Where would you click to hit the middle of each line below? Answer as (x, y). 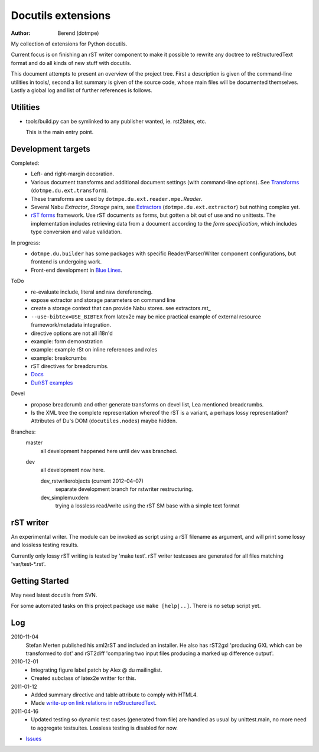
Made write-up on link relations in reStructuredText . (94, 703)
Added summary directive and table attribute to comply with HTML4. (114, 695)
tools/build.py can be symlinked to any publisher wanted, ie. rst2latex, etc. (116, 121)
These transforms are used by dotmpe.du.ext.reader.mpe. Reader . (117, 198)
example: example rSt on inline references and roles (94, 350)
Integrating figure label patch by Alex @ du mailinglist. (97, 670)
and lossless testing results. (45, 545)
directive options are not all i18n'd (72, 333)
